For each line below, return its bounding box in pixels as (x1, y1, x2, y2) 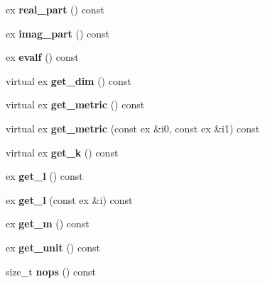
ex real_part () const (6, 2, 104, 16)
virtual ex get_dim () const (6, 73, 131, 88)
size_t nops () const (6, 263, 96, 278)
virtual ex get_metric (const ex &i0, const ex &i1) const (6, 120, 260, 135)
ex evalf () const (6, 50, 79, 64)
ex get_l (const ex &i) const (6, 192, 133, 207)
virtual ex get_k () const (6, 144, 119, 159)
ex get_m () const (6, 216, 90, 231)
